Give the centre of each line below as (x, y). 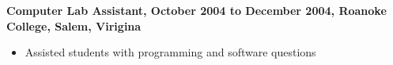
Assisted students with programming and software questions (170, 52)
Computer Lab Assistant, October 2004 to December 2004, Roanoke (196, 10)
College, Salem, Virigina (74, 25)
